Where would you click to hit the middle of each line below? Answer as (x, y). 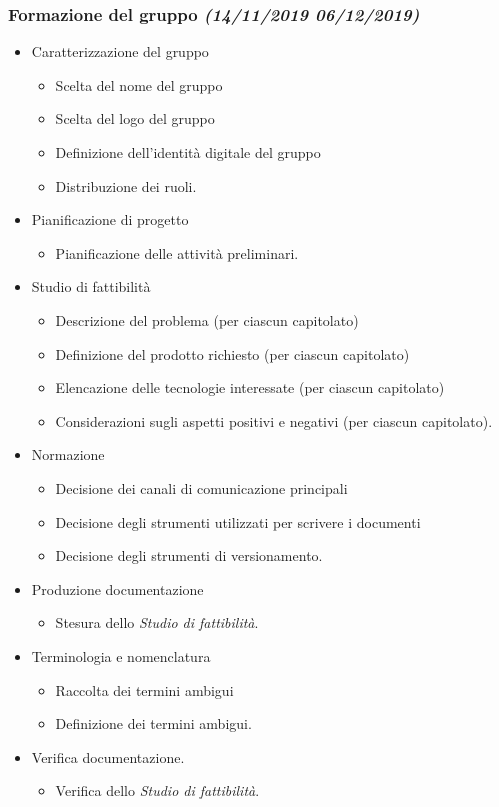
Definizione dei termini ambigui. (153, 723)
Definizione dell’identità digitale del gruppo (188, 152)
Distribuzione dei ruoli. (126, 185)
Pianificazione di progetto (110, 219)
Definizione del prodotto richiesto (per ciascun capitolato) (232, 353)
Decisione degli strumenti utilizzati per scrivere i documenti (238, 521)
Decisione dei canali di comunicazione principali (201, 487)
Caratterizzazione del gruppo (120, 51)
